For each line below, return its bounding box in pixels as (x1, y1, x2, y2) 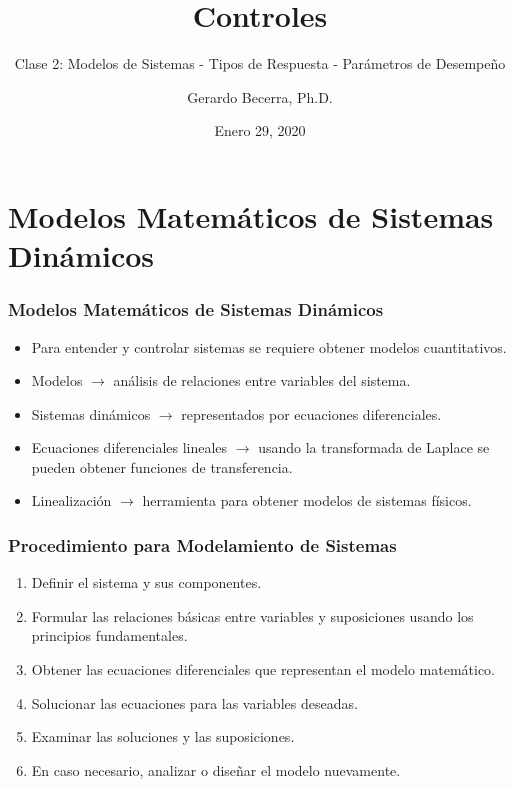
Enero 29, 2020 (214, 120, 306, 141)
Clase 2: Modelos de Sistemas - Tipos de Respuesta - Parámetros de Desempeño (14, 53, 506, 74)
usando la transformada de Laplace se (258, 437, 490, 458)
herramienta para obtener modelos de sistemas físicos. (142, 490, 472, 511)
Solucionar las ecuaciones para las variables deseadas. (31, 692, 358, 713)
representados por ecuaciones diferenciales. (181, 403, 442, 424)
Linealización (31, 490, 112, 511)
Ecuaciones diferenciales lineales (31, 437, 228, 458)
